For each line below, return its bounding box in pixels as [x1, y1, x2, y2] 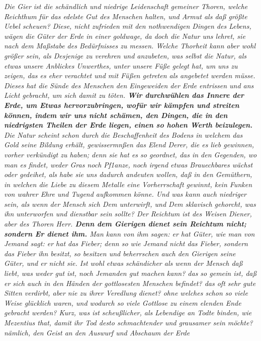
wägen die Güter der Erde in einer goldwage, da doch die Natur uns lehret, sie [4, 30, 245, 41]
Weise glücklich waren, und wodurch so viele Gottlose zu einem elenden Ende [4, 297, 241, 308]
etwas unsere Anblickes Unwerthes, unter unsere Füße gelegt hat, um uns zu [4, 60, 238, 71]
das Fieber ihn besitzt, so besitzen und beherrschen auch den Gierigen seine [4, 248, 236, 258]
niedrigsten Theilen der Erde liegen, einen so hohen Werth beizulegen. [4, 120, 253, 130]
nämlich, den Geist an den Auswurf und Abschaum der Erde [4, 327, 190, 337]
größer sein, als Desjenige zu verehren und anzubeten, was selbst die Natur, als [4, 50, 247, 61]
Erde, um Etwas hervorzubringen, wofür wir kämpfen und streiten [4, 99, 239, 110]
